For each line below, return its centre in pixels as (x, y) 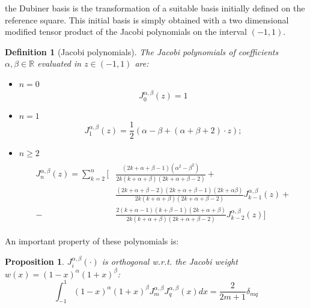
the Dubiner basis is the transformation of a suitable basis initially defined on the (155, 8)
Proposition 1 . (35, 261)
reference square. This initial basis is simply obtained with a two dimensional (147, 20)
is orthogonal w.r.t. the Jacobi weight (170, 261)
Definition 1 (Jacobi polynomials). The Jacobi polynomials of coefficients (142, 51)
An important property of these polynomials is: (92, 241)
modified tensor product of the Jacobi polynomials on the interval (126, 32)
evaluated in (59, 63)
